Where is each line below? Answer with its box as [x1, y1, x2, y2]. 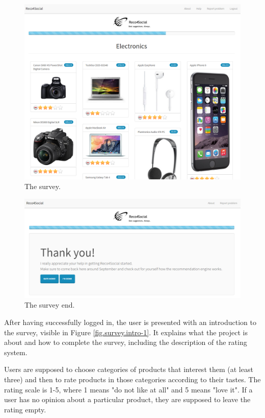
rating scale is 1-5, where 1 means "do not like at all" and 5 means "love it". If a [4, 384, 253, 394]
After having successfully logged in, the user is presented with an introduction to [4, 317, 256, 327]
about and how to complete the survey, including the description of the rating [4, 337, 247, 347]
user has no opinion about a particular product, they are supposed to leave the [4, 394, 251, 405]
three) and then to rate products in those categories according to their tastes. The [4, 374, 261, 384]
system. [4, 346, 28, 357]
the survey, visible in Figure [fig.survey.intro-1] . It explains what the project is [4, 327, 248, 337]
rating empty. [4, 404, 46, 414]
